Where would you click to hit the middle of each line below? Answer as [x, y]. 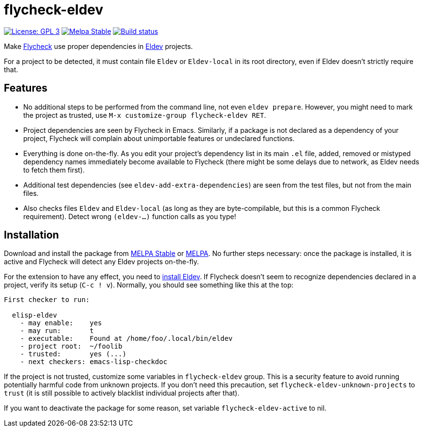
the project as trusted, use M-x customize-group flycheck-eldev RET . [145, 115]
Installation [31, 235]
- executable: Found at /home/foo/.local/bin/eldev [126, 339]
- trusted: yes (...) [73, 354]
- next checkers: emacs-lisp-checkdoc [94, 362]
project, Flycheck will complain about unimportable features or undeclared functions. [159, 138]
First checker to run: [47, 300]
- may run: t [57, 331]
